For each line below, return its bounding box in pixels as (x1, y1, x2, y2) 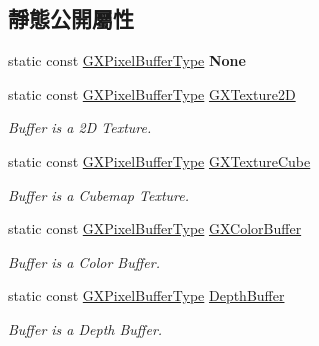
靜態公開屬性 (8, 3, 134, 34)
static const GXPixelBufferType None (8, 50, 246, 71)
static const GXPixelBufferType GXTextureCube (8, 150, 311, 171)
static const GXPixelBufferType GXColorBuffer (8, 218, 302, 239)
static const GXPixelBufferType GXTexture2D (8, 83, 296, 104)
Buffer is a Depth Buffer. (8, 318, 163, 339)
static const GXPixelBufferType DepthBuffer (8, 285, 285, 306)
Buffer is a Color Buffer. (8, 251, 160, 272)
